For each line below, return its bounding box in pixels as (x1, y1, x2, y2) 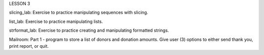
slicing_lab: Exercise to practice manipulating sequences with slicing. (9, 10, 149, 16)
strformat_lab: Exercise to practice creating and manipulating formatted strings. (9, 27, 169, 34)
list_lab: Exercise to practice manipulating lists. (9, 18, 103, 24)
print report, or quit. (9, 43, 49, 49)
